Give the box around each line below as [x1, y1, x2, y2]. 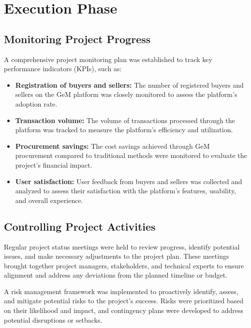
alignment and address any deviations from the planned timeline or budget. [4, 270, 227, 280]
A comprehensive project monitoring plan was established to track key [4, 54, 212, 64]
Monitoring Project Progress [4, 31, 151, 46]
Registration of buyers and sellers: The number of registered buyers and [15, 79, 244, 90]
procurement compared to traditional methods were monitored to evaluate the [15, 150, 247, 160]
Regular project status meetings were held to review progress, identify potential [4, 241, 240, 251]
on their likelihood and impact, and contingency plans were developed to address [4, 305, 244, 315]
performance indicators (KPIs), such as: [4, 63, 122, 74]
